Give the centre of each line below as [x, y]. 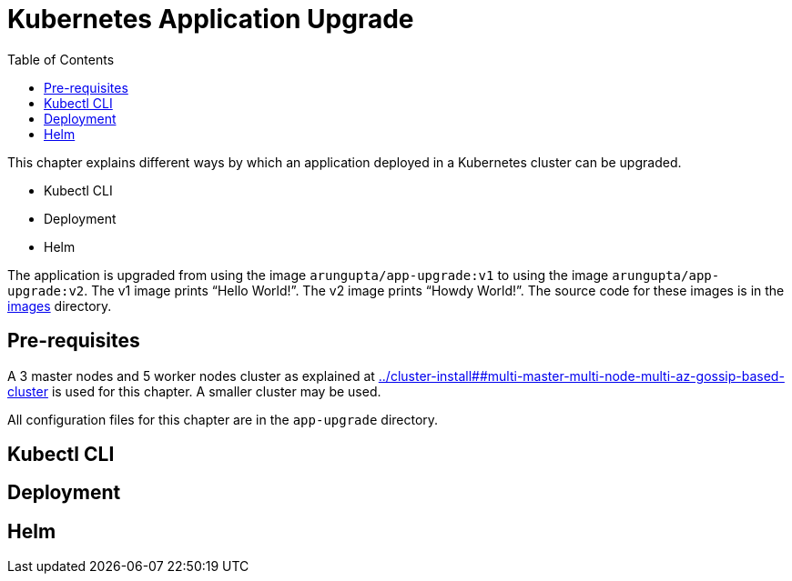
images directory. [60, 306]
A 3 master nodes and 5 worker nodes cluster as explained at [191, 376]
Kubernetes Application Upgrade [211, 19]
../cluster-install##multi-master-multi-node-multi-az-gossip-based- [581, 376]
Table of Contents [61, 59]
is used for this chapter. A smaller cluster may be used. [216, 391]
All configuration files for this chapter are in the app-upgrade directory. [223, 419]
